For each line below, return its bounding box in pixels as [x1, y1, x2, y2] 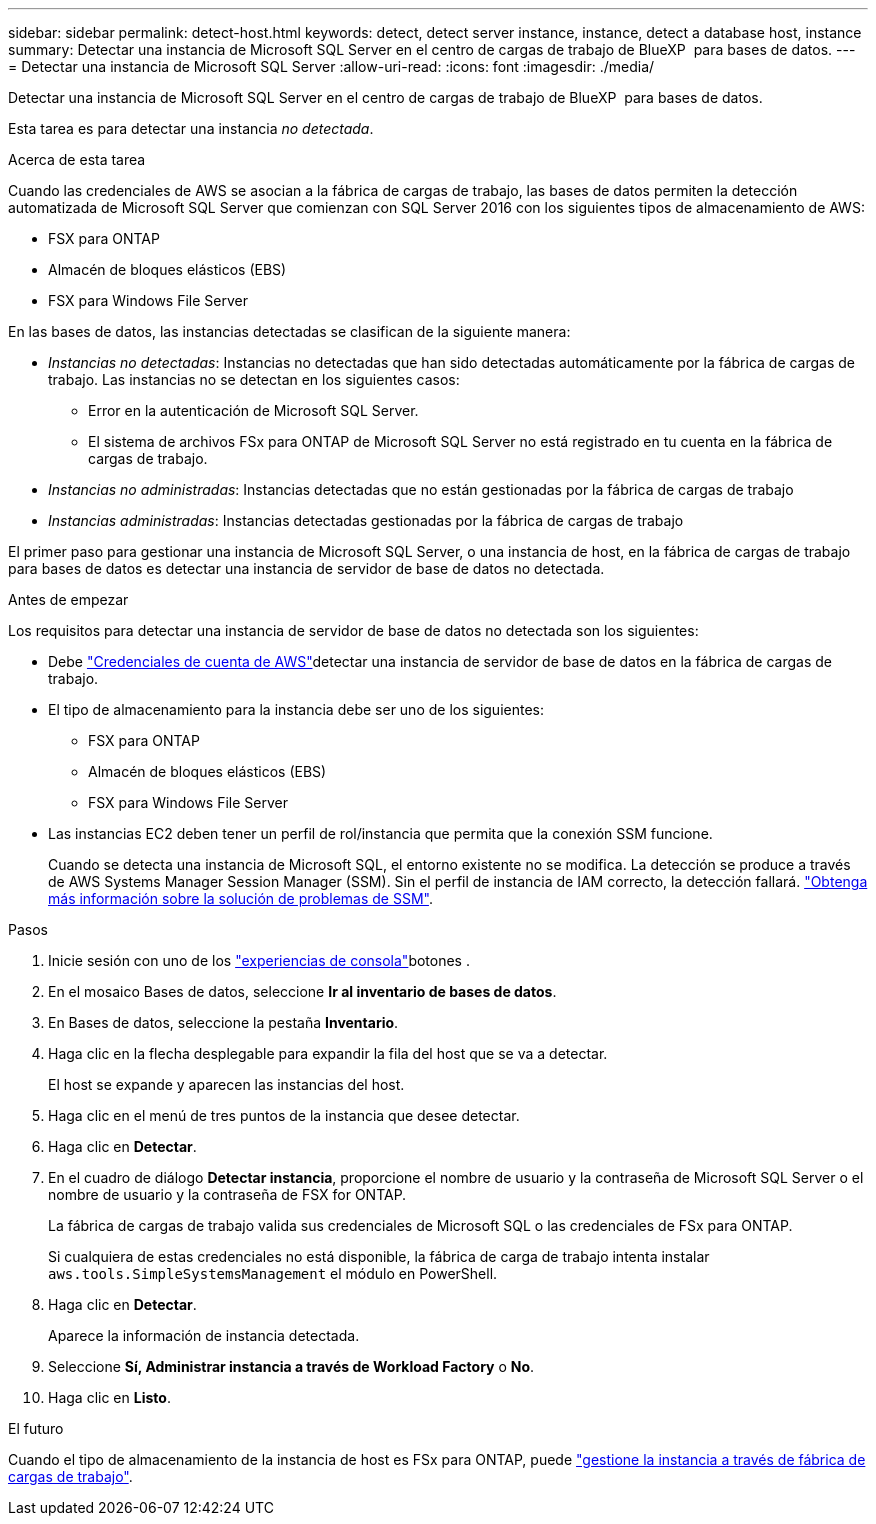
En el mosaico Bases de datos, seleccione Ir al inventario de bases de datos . [48, 983, 557, 1000]
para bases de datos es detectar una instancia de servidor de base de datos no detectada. [8, 560, 605, 577]
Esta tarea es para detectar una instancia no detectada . [8, 120, 374, 137]
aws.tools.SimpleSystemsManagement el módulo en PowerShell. [48, 1265, 498, 1282]
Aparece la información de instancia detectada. [48, 1327, 360, 1344]
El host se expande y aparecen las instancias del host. [48, 1076, 405, 1093]
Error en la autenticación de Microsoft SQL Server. [88, 402, 419, 419]
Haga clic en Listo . [48, 1389, 171, 1406]
